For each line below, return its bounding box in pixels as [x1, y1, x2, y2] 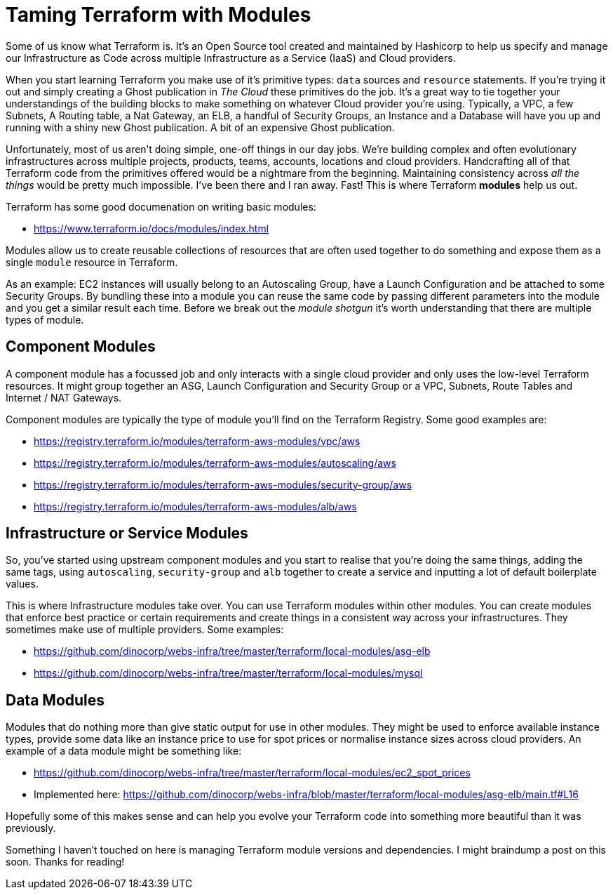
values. [6, 578, 39, 590]
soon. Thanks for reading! [6, 856, 125, 868]
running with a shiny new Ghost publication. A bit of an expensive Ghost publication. [6, 121, 395, 133]
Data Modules [6, 691, 105, 709]
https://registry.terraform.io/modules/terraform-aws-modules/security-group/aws [34, 478, 412, 491]
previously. [6, 822, 56, 835]
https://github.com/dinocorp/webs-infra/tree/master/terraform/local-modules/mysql [34, 667, 423, 679]
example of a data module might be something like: [6, 745, 242, 757]
